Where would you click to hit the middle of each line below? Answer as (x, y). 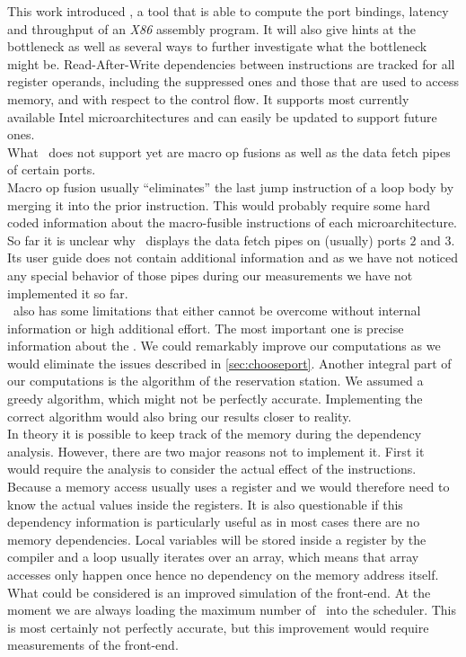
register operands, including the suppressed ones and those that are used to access (233, 81)
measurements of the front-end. (93, 645)
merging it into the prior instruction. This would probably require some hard (219, 204)
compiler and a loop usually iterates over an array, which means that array (213, 557)
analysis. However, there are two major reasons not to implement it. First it (216, 451)
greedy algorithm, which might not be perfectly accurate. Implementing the (215, 399)
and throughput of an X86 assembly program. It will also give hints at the (211, 28)
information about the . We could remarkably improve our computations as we (224, 346)
